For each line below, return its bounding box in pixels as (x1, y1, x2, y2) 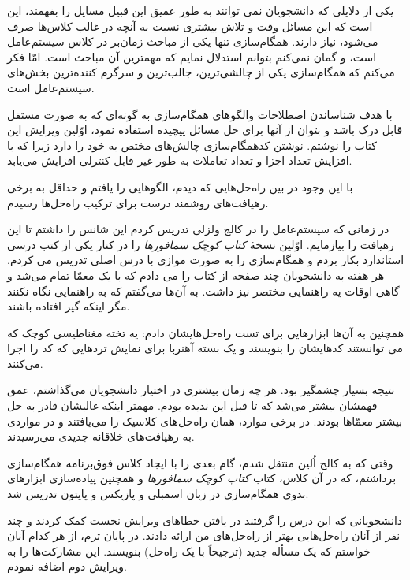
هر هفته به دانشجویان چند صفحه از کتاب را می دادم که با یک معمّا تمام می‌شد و (7, 266, 385, 283)
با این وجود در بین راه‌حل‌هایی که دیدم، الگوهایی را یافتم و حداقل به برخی (7, 178, 353, 195)
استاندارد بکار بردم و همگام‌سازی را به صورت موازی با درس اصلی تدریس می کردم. (7, 251, 404, 268)
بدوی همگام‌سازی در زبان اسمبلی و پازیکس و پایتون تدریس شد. (7, 485, 309, 502)
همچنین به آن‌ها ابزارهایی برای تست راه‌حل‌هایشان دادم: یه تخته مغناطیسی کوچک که (7, 324, 404, 340)
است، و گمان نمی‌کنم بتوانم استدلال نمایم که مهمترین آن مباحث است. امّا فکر (7, 48, 377, 65)
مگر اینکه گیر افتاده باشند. (7, 298, 130, 314)
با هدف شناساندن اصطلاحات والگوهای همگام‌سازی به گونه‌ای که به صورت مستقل (7, 106, 393, 122)
